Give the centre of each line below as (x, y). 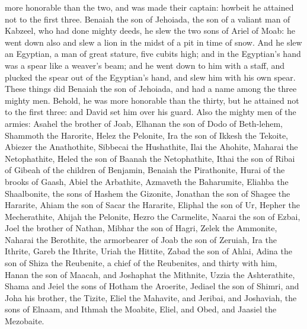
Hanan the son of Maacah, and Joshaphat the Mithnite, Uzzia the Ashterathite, (150, 274)
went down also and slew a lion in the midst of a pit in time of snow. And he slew (153, 42)
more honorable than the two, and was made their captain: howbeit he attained (149, 7)
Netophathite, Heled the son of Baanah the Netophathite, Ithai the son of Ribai (150, 158)
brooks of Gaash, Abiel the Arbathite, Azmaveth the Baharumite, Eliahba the (147, 181)
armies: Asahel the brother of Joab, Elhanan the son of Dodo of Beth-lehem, (144, 123)
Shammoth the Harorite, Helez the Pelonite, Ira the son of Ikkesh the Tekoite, (146, 135)
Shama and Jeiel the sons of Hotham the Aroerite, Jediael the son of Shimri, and (152, 286)
